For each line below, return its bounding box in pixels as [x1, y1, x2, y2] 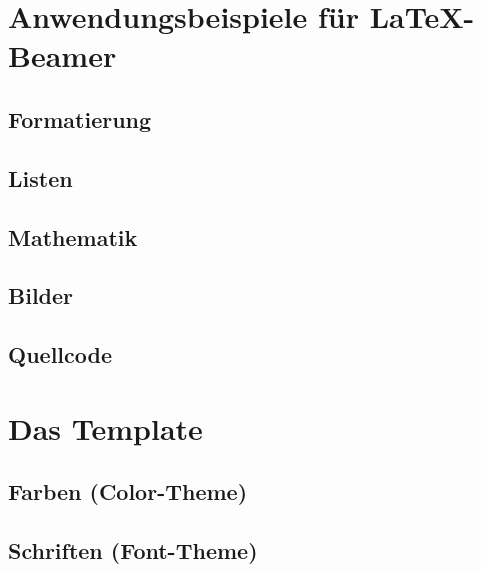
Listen [8, 162, 73, 193]
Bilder [8, 280, 74, 311]
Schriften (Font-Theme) [8, 535, 258, 566]
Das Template [8, 407, 203, 448]
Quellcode [8, 339, 112, 370]
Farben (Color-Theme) [8, 476, 248, 507]
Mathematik [8, 221, 138, 252]
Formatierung [8, 103, 152, 134]
